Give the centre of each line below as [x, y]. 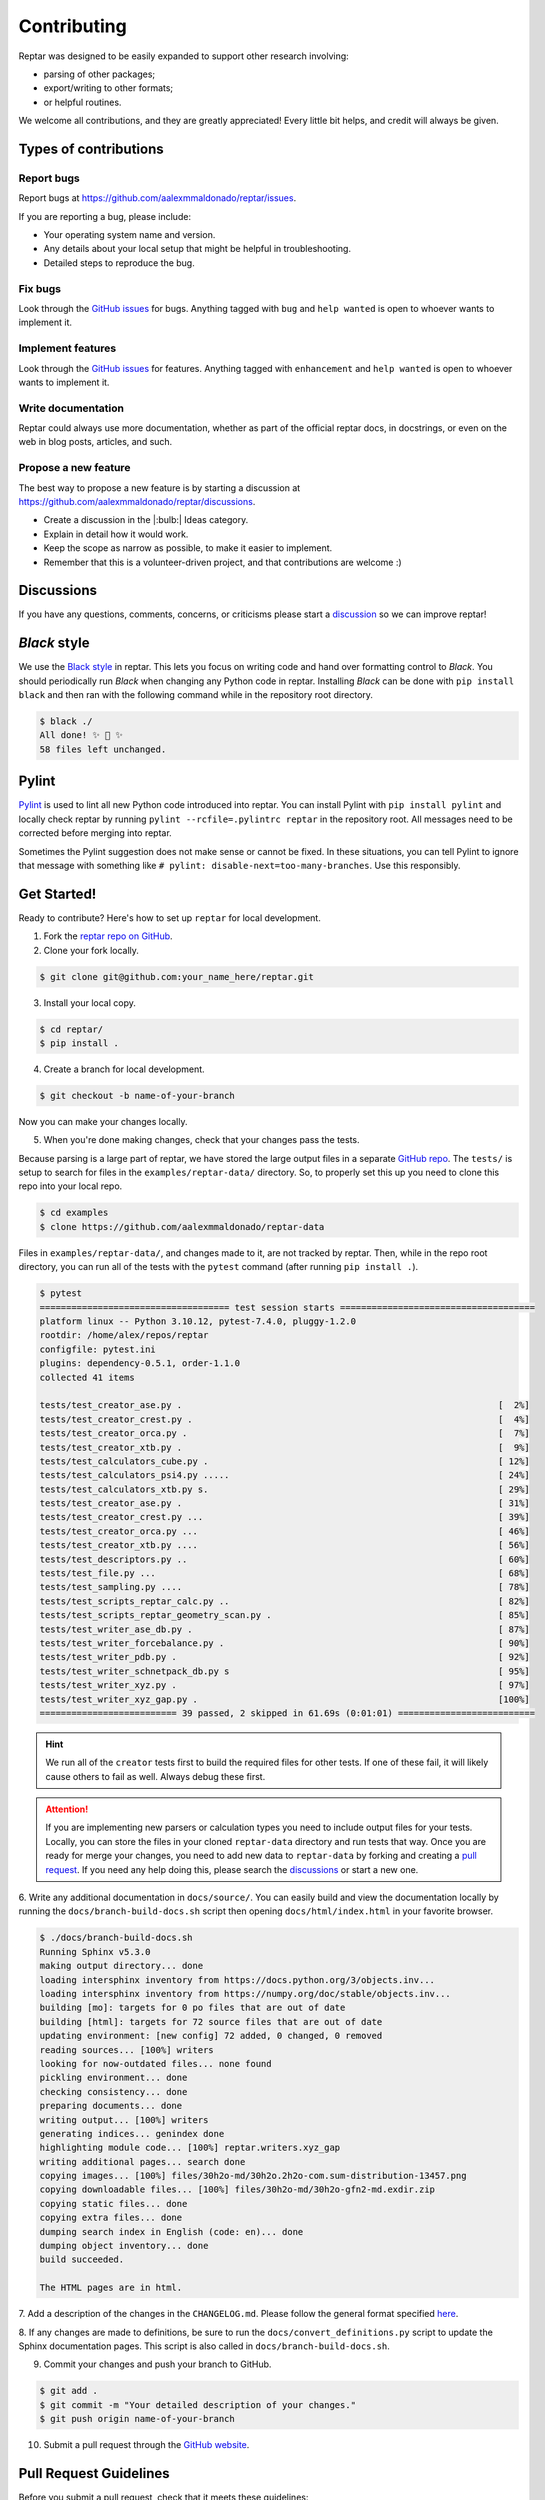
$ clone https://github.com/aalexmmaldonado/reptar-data [182, 1226]
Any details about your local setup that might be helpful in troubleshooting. [197, 249]
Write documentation [71, 408]
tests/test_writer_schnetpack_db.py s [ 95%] [284, 1671]
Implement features [67, 348]
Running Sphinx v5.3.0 [95, 1951]
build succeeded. [82, 2259]
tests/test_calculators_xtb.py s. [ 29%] [284, 1489]
